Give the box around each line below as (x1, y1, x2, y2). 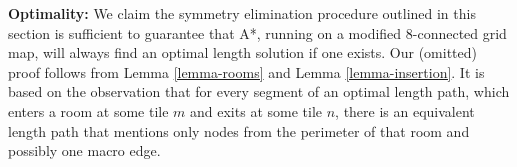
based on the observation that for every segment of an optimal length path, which (8, 81, 510, 102)
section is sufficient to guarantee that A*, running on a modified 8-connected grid (8, 22, 507, 43)
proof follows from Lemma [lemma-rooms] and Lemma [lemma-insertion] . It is (8, 61, 485, 82)
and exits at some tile (190, 100, 323, 121)
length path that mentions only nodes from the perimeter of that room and (8, 120, 470, 141)
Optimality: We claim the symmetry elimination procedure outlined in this (8, 3, 476, 23)
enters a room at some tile (8, 100, 169, 121)
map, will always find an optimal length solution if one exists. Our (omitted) (8, 42, 477, 63)
